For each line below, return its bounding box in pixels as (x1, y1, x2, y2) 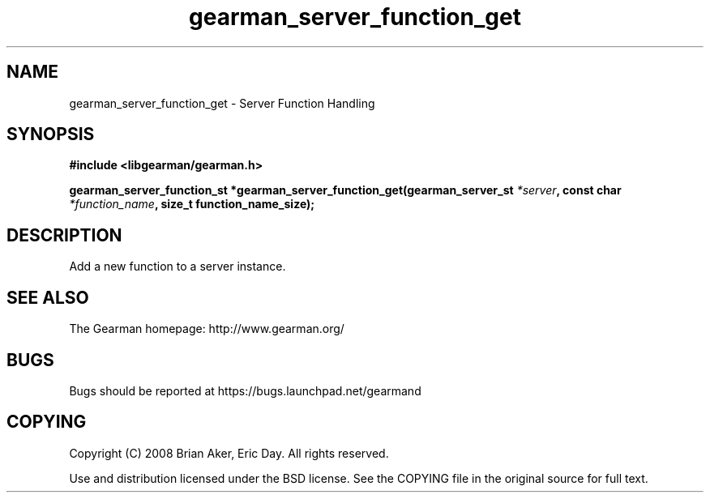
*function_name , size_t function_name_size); (69, 197, 315, 211)
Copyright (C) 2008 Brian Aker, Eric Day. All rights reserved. (69, 446, 389, 460)
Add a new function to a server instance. (69, 259, 286, 274)
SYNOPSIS (6, 124, 95, 145)
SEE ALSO (6, 287, 89, 308)
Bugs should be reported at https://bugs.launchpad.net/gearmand (69, 383, 421, 398)
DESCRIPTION (6, 224, 122, 245)
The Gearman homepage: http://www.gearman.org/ (69, 322, 344, 336)
